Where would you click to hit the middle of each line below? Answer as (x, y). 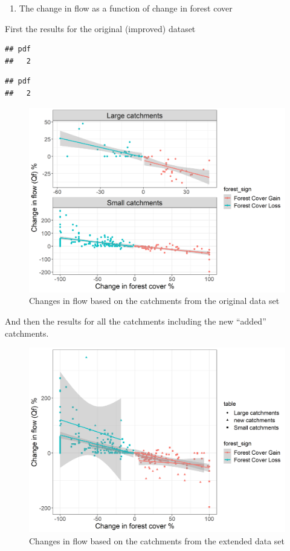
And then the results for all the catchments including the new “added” (136, 321)
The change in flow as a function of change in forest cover (126, 8)
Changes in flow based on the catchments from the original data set (154, 301)
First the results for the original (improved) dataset (100, 28)
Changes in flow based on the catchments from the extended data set (157, 540)
